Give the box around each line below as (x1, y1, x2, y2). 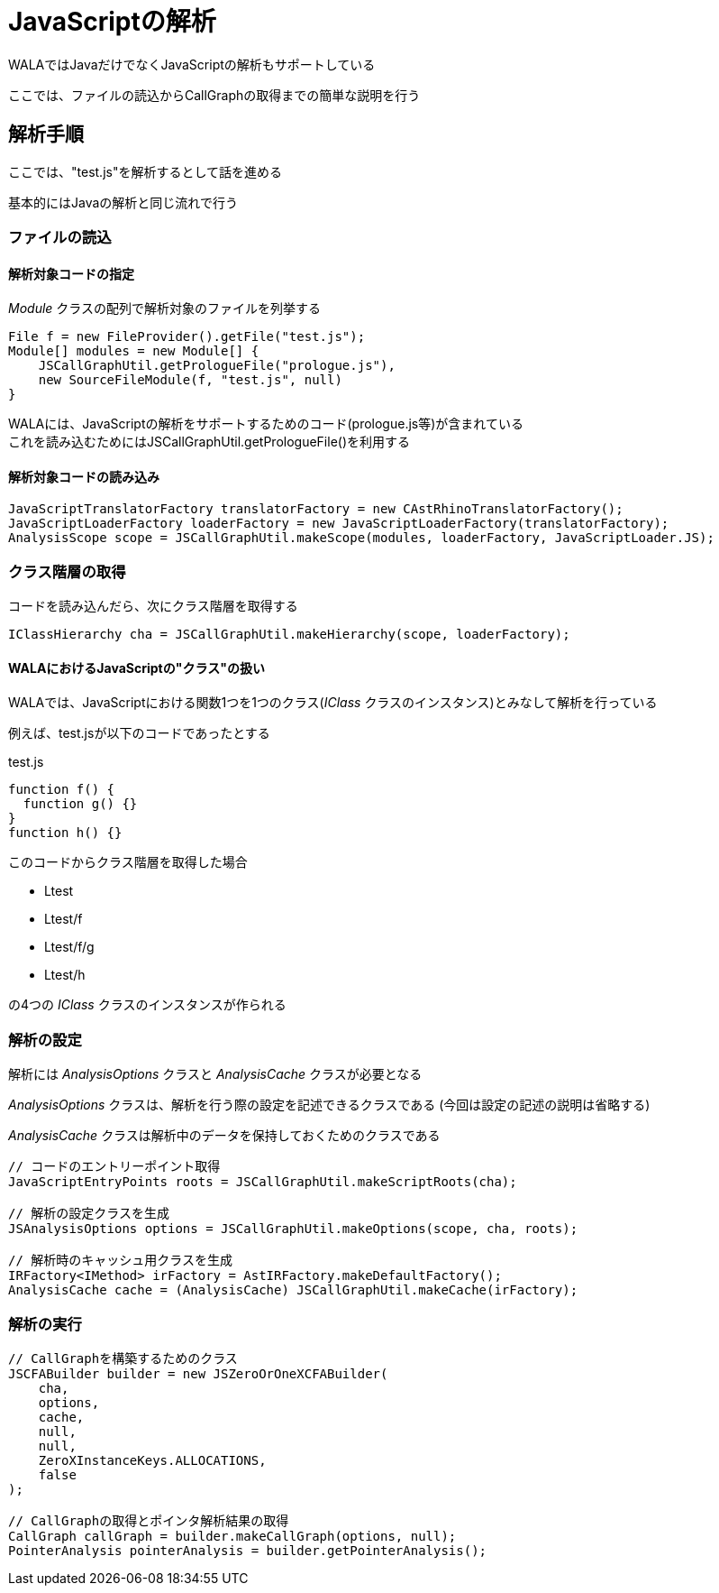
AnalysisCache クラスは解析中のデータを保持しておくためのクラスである (8, 1128, 441, 1144)
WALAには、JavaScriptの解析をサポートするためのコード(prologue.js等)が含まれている (8, 416, 523, 432)
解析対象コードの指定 (8, 265, 134, 281)
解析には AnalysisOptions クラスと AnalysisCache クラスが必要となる (8, 1066, 423, 1082)
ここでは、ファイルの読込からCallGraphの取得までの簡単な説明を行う (8, 87, 421, 103)
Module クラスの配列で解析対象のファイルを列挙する (8, 300, 322, 317)
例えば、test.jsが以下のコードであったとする (8, 725, 270, 741)
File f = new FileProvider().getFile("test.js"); (8, 329, 366, 345)
